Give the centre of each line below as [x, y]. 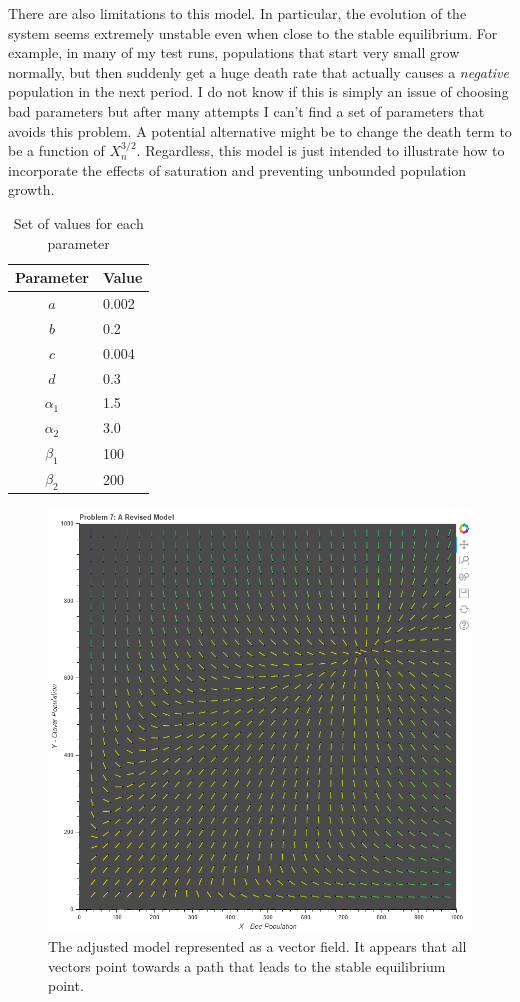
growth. [31, 189]
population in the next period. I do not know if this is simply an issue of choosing [258, 91]
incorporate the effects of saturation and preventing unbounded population [237, 169]
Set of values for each [78, 222]
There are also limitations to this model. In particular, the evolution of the [237, 13]
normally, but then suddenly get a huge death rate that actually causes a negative [258, 71]
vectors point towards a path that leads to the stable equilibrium [247, 965]
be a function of [56, 150]
